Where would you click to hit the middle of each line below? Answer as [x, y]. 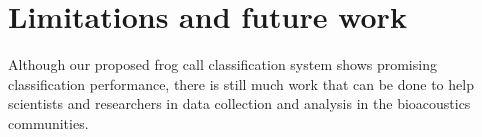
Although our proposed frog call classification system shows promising [222, 64]
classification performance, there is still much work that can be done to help [241, 83]
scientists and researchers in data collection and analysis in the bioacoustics [239, 103]
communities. [48, 122]
